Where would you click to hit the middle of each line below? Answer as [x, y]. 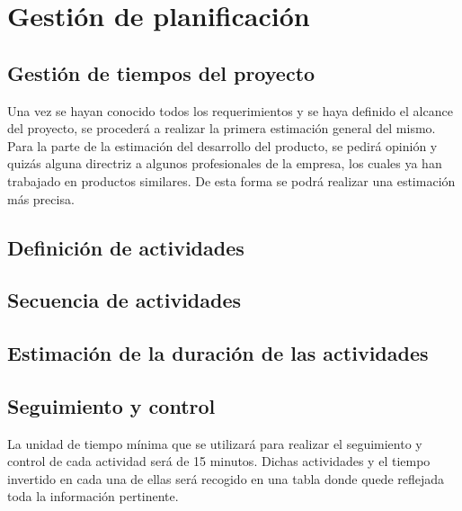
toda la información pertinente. [93, 496]
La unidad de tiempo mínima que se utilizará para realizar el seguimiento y [215, 443]
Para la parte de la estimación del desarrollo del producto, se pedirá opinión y [222, 145]
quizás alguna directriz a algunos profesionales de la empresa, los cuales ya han [225, 163]
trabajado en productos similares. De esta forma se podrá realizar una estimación [231, 180]
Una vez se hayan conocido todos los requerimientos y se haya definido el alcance [230, 110]
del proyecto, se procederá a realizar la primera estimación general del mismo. [222, 128]
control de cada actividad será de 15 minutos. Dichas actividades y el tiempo [219, 461]
